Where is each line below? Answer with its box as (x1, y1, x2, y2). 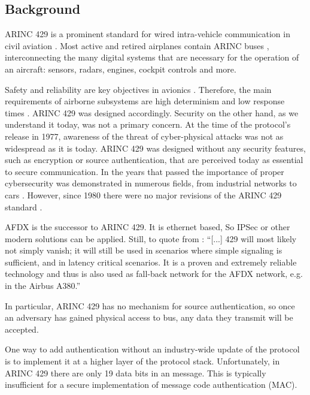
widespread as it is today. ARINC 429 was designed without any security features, (5, 141, 306, 154)
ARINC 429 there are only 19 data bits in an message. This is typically (5, 366, 266, 379)
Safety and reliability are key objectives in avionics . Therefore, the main (5, 83, 272, 95)
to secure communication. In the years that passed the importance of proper (5, 165, 284, 177)
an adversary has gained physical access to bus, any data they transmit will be (5, 311, 293, 324)
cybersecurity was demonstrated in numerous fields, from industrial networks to (5, 177, 297, 189)
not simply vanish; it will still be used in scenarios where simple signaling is (5, 244, 282, 257)
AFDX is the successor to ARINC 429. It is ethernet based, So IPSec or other (5, 221, 290, 233)
